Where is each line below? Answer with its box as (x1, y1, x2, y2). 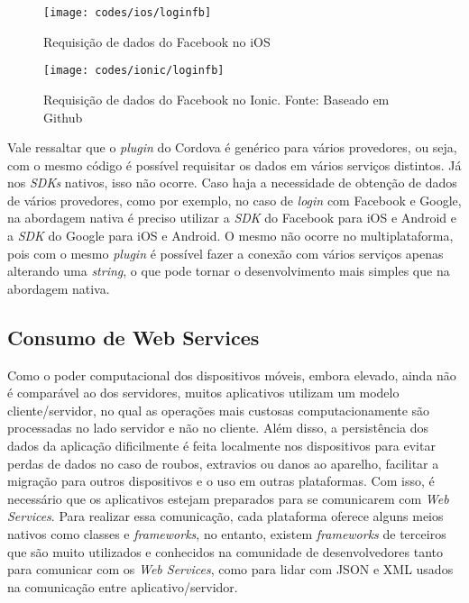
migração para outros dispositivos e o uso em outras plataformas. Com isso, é (7, 471, 435, 490)
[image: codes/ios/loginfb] (43, 6, 212, 19)
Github (43, 107, 83, 126)
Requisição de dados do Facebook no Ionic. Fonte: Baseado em (43, 89, 390, 108)
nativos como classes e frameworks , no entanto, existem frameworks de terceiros (7, 524, 446, 543)
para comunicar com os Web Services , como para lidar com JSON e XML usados (7, 560, 454, 579)
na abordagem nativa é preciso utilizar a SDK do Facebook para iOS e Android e (7, 208, 456, 227)
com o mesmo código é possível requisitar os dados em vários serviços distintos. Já (7, 155, 462, 174)
